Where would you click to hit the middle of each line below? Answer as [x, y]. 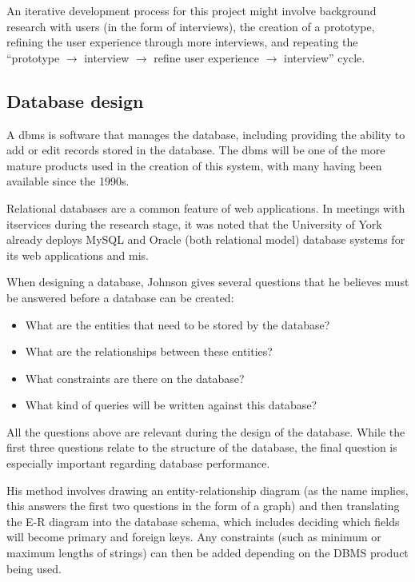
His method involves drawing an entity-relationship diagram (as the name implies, [207, 490]
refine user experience [206, 57]
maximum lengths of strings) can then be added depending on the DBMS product [207, 553]
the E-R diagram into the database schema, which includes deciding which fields [203, 521]
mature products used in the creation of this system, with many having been [194, 165]
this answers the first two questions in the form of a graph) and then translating [203, 506]
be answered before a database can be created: [120, 297]
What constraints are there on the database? [135, 378]
